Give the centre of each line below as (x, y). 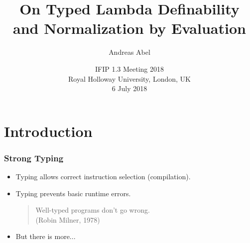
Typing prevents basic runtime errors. (73, 193)
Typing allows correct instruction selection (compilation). (103, 177)
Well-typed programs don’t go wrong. (93, 210)
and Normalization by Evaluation (129, 28)
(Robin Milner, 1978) (68, 219)
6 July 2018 (129, 88)
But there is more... (46, 236)
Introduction (48, 131)
